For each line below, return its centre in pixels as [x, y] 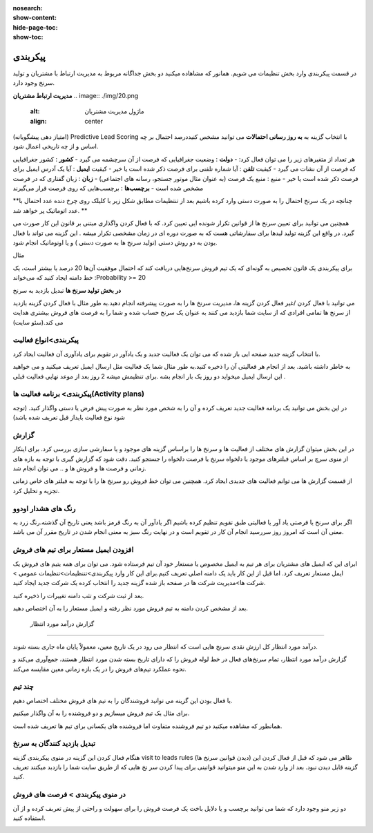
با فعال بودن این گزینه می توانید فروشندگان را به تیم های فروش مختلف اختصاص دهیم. [123, 700]
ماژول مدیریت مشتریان [114, 111]
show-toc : [28, 37]
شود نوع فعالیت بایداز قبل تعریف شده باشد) [69, 417]
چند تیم [23, 687]
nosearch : [28, 8]
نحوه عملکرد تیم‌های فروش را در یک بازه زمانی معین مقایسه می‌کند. [99, 669]
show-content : [35, 18]
